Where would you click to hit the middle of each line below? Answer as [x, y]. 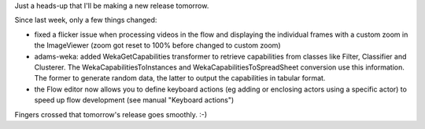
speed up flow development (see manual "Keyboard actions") [134, 100]
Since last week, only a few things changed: [86, 20]
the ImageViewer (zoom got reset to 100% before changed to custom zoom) [157, 45]
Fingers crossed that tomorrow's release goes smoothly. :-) [111, 114]
